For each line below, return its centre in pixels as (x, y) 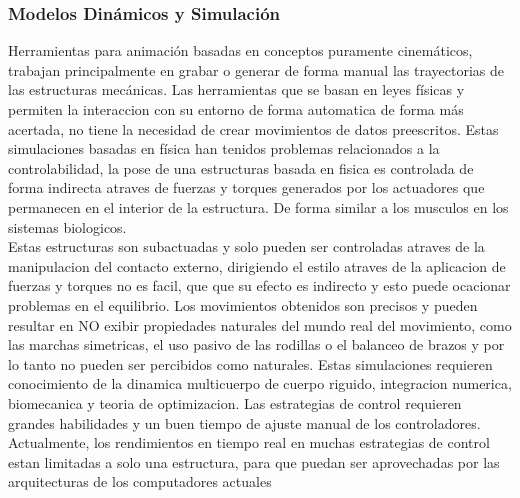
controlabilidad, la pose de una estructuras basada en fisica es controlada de (241, 167)
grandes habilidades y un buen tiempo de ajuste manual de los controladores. (244, 422)
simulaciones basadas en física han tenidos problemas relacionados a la (224, 148)
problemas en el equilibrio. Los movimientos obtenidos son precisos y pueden (243, 304)
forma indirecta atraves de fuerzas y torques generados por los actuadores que (246, 187)
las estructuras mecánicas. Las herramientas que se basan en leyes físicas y (236, 89)
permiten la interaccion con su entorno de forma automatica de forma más (236, 109)
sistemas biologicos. (67, 226)
